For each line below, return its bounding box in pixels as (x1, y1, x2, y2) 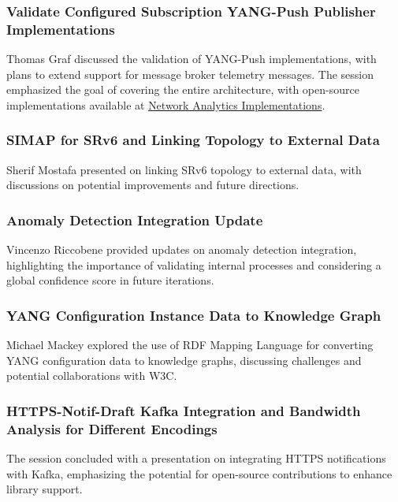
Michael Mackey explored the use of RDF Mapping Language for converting (6, 337, 374, 353)
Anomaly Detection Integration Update (6, 210, 263, 229)
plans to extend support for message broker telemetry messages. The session (6, 65, 374, 82)
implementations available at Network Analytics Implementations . (6, 96, 325, 113)
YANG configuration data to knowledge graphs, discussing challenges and (6, 351, 362, 368)
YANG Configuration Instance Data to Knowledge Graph (6, 305, 381, 325)
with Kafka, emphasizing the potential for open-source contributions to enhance (6, 465, 392, 482)
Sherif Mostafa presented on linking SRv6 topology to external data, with (6, 161, 362, 177)
